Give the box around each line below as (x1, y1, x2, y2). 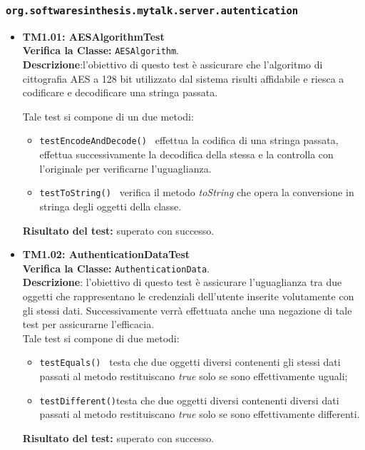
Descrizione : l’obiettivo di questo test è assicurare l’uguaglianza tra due (22, 275, 342, 290)
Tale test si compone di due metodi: (22, 330, 180, 345)
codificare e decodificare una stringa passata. (22, 85, 218, 100)
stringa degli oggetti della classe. (39, 198, 182, 213)
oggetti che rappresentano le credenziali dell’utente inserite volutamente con (22, 288, 354, 303)
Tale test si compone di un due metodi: (22, 108, 194, 123)
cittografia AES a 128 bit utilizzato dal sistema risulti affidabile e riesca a (22, 71, 344, 86)
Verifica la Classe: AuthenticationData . (22, 260, 210, 275)
